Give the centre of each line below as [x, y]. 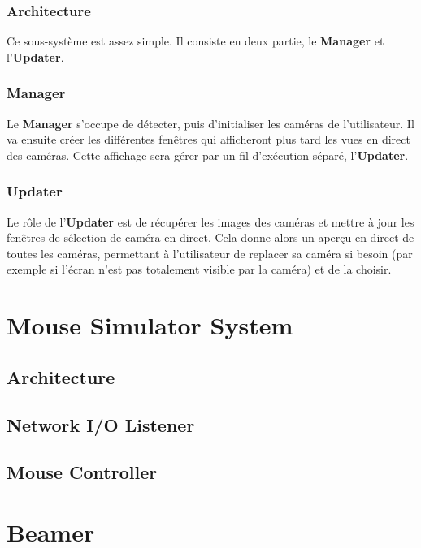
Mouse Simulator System [150, 325]
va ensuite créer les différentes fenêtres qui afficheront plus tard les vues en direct [208, 139]
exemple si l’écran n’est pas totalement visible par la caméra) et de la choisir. [199, 269]
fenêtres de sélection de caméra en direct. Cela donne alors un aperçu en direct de [210, 237]
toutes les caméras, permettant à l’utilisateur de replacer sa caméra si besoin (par [210, 253]
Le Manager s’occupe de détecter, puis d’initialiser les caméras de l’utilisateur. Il [210, 123]
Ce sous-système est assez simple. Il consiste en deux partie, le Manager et [195, 41]
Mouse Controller [82, 472]
